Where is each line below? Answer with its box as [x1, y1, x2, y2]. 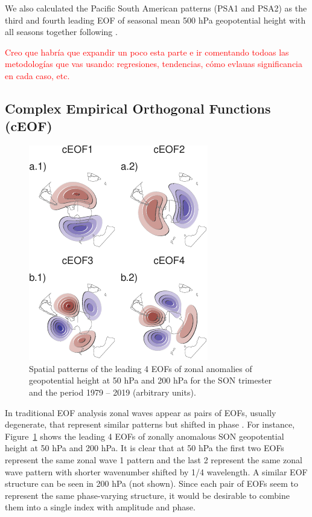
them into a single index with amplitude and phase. [5, 501, 196, 513]
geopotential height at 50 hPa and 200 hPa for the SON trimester [29, 374, 272, 387]
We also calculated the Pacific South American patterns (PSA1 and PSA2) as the [5, 2, 307, 14]
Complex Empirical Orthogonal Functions [5, 98, 271, 117]
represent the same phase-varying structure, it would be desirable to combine [5, 489, 290, 501]
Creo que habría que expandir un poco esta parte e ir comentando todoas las [5, 45, 289, 58]
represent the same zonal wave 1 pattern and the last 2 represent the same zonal [5, 453, 302, 466]
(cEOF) [5, 117, 53, 135]
